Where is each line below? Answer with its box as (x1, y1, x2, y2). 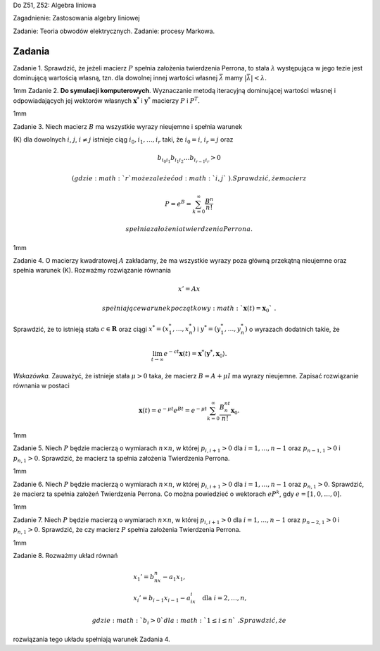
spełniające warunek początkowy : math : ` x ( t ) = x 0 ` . (102, 304, 277, 314)
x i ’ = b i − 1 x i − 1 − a (133, 594, 191, 604)
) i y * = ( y (193, 324, 221, 333)
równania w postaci (13, 381, 70, 390)
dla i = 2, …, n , (201, 594, 247, 602)
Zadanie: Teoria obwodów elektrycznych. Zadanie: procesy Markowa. (13, 27, 215, 35)
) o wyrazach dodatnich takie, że (245, 325, 341, 333)
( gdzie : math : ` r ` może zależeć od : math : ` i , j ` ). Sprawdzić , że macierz (71, 175, 307, 182)
